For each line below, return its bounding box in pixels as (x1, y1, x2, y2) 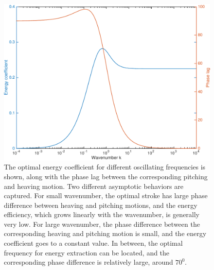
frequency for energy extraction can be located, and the (4, 247, 170, 257)
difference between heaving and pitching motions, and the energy (4, 200, 197, 210)
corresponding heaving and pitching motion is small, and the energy (4, 228, 207, 238)
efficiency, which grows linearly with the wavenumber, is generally (4, 209, 200, 219)
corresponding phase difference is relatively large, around (4, 257, 173, 267)
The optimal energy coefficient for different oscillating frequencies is (4, 162, 206, 172)
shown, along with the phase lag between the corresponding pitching (4, 171, 208, 181)
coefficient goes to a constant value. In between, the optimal (4, 238, 183, 248)
